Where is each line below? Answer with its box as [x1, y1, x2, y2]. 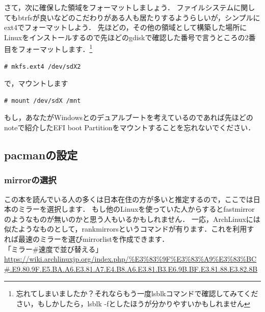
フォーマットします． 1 [18, 42, 93, 54]
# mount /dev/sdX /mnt [4, 97, 81, 104]
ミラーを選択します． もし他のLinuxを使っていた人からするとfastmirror [18, 204, 255, 214]
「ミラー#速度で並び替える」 [4, 243, 103, 254]
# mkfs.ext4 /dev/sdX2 [4, 63, 81, 70]
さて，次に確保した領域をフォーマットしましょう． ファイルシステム [4, 2, 234, 12]
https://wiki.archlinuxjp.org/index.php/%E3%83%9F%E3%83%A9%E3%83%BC [4, 253, 257, 264]
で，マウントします [4, 78, 68, 89]
